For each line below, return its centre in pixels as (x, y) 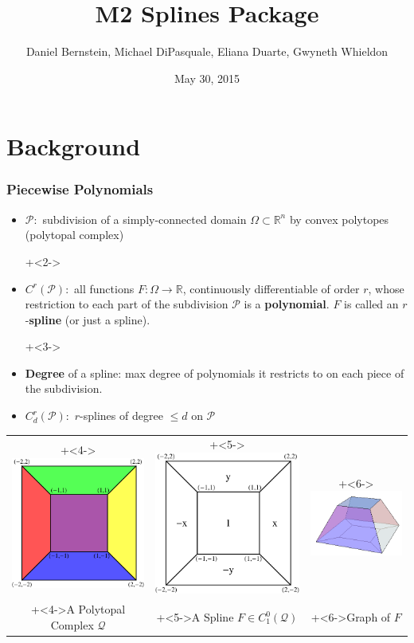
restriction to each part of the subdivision (127, 304)
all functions (104, 288)
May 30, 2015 (207, 78)
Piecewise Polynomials (80, 189)
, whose (386, 288)
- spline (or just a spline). (88, 319)
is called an (371, 304)
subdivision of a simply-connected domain (145, 219)
